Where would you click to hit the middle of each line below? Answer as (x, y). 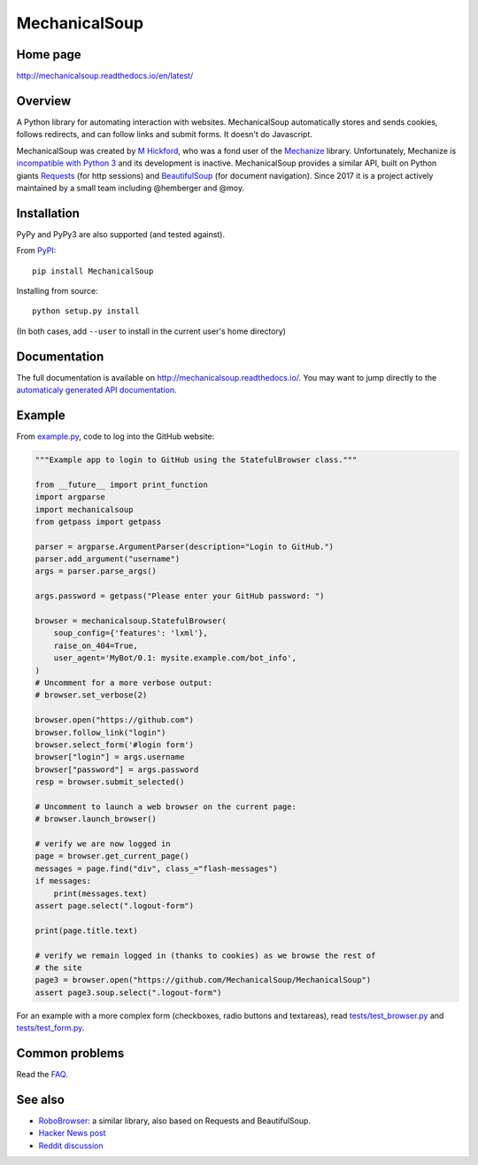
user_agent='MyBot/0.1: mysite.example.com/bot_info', (175, 658)
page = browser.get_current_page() (112, 856)
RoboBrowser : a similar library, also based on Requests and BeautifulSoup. (175, 1121)
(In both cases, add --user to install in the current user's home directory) (151, 331)
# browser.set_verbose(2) (91, 695)
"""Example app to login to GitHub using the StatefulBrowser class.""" (196, 459)
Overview (44, 100)
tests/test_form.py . (50, 1028)
